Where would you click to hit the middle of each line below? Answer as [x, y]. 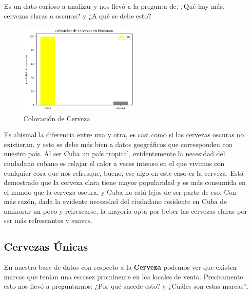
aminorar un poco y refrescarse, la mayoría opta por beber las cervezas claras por [126, 211]
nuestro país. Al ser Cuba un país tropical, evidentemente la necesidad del [115, 154]
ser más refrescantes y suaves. [48, 220]
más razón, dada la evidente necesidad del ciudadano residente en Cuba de [116, 201]
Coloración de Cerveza [57, 118]
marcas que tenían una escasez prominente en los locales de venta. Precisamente [124, 276]
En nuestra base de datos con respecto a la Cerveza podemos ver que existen [120, 267]
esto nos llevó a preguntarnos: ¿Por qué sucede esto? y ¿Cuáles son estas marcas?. [126, 286]
